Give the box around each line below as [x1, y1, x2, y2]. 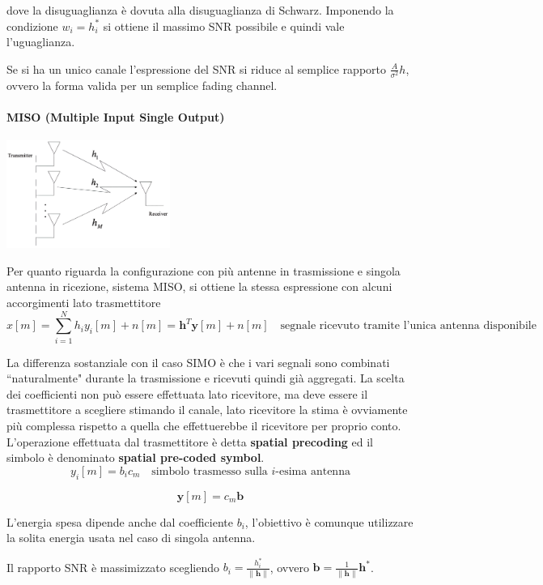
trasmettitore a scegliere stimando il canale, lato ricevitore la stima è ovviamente [6, 401, 408, 418]
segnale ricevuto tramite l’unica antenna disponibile [280, 320, 537, 332]
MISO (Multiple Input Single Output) [6, 109, 225, 126]
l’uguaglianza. [6, 33, 75, 50]
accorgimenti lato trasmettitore [6, 293, 161, 310]
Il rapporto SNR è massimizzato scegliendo [6, 558, 219, 575]
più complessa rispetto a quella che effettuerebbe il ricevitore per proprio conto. [6, 417, 401, 434]
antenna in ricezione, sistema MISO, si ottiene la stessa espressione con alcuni [6, 278, 392, 295]
